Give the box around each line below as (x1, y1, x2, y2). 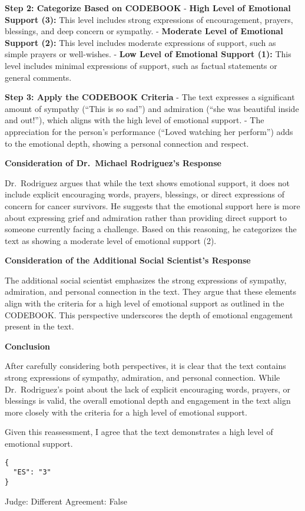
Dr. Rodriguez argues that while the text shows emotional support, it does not (5, 176, 290, 189)
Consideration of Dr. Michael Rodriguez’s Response (5, 157, 221, 169)
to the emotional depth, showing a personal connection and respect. (5, 137, 249, 149)
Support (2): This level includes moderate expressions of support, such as (5, 36, 276, 48)
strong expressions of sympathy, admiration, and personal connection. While (5, 371, 280, 384)
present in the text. (5, 320, 74, 332)
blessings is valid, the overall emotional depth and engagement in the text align (5, 394, 291, 407)
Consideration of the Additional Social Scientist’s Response (5, 254, 251, 266)
